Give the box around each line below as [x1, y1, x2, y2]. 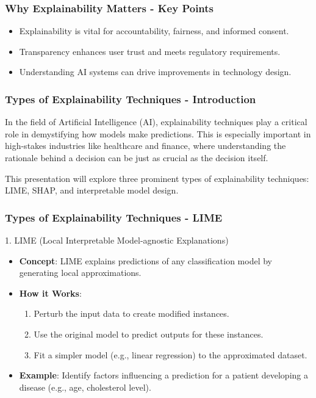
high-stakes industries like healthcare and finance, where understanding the [5, 139, 286, 152]
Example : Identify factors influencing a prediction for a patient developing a [19, 369, 308, 382]
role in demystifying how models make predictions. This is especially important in [5, 127, 311, 140]
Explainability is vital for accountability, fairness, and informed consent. [19, 24, 289, 37]
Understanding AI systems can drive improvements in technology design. [19, 65, 292, 78]
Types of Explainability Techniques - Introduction [5, 91, 256, 106]
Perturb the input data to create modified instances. [34, 307, 229, 320]
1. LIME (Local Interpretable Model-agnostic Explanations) [5, 234, 229, 246]
